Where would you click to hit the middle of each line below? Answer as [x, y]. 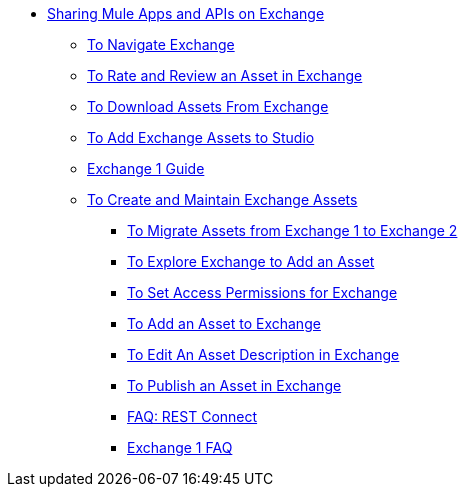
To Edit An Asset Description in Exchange [263, 354]
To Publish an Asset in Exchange [234, 385]
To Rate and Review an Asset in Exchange [225, 75]
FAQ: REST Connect [192, 416]
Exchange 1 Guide [146, 168]
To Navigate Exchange [161, 44]
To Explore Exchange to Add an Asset [251, 261]
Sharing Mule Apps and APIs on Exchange [186, 13]
